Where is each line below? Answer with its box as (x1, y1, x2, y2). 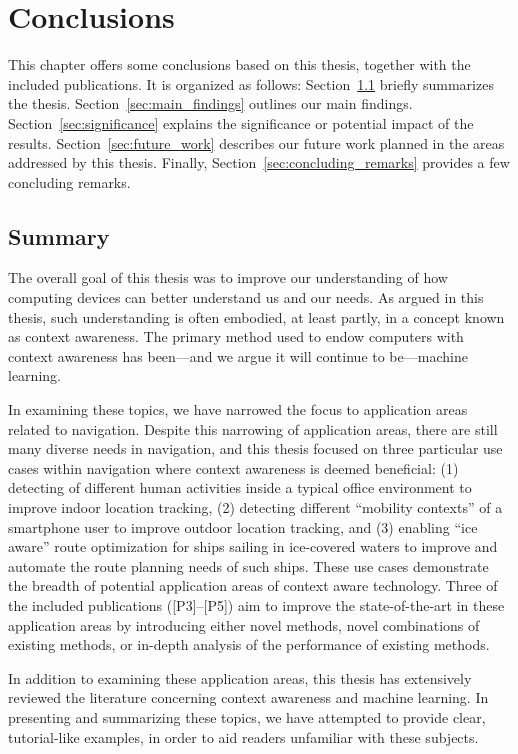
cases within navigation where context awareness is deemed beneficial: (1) (8, 457, 459, 478)
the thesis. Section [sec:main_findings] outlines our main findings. (8, 93, 413, 114)
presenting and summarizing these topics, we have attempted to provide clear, (8, 706, 486, 727)
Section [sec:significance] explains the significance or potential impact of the (8, 112, 474, 133)
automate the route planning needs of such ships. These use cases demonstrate (8, 555, 489, 576)
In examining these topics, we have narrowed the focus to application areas (8, 399, 468, 420)
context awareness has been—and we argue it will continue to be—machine (8, 345, 468, 366)
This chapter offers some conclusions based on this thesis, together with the (8, 54, 471, 75)
